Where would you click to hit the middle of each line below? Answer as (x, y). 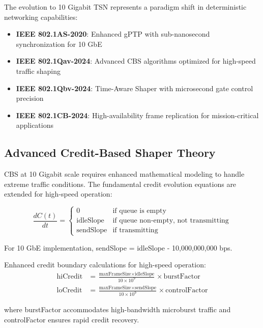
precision (30, 98)
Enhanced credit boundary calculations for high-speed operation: (105, 265)
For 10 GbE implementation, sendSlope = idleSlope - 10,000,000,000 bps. (118, 247)
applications (35, 125)
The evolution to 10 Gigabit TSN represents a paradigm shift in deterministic (125, 7)
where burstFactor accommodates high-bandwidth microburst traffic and (118, 309)
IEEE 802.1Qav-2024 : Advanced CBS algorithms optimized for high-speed (136, 61)
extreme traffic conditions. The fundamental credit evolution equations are (120, 184)
